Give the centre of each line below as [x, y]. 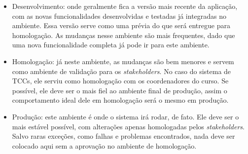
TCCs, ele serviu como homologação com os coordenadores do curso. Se [120, 81]
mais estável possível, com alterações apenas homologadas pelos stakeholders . [128, 126]
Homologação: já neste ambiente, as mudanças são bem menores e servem [123, 61]
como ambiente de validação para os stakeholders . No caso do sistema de [122, 71]
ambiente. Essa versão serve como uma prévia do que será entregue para [121, 25]
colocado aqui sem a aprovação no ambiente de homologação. [104, 145]
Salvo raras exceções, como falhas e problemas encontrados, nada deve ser [124, 136]
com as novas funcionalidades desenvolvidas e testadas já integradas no [119, 16]
